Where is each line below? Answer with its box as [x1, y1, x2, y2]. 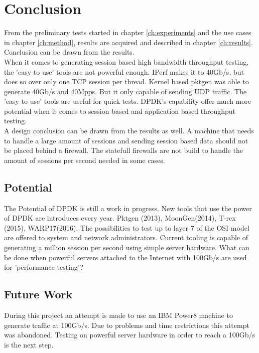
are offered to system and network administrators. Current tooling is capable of [4, 232, 248, 243]
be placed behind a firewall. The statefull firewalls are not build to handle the [4, 145, 243, 155]
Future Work [4, 286, 73, 302]
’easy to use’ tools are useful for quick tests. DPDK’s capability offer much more [4, 96, 251, 106]
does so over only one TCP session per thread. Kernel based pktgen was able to [4, 76, 249, 87]
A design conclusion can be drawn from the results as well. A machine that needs [4, 125, 254, 136]
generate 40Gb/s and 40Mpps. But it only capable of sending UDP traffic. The [4, 86, 247, 96]
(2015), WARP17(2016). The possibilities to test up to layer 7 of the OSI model [4, 222, 249, 233]
